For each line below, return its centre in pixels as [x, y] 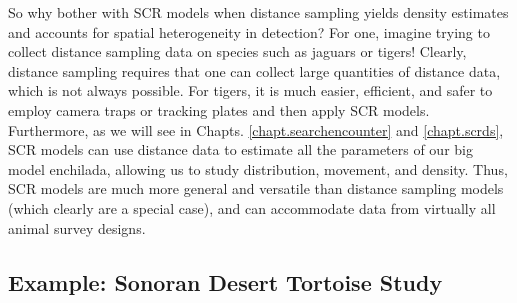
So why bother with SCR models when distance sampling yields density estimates [258, 12]
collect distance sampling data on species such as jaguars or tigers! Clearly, [237, 51]
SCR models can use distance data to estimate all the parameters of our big [240, 149]
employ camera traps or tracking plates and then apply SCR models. [219, 109]
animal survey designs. [77, 227]
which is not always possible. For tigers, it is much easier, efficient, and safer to [250, 90]
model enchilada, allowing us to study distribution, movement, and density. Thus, [258, 168]
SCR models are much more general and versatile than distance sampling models [256, 188]
